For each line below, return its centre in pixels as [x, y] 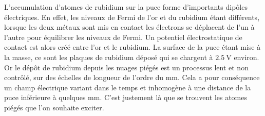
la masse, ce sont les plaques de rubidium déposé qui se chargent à [109, 57]
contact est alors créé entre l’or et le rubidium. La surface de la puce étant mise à [132, 47]
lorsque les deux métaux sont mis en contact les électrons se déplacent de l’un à [129, 27]
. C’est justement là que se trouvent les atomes [174, 97]
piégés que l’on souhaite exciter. [54, 107]
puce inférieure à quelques [45, 97]
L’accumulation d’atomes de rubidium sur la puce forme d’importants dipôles [126, 7]
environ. [247, 57]
